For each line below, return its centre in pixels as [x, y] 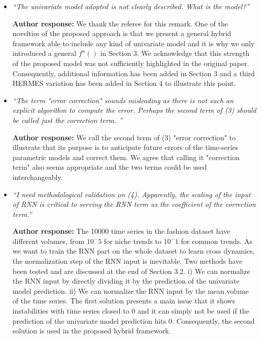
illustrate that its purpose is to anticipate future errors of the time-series [125, 147]
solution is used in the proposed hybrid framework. [92, 331]
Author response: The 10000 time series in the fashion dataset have [121, 231]
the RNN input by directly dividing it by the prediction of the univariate [126, 281]
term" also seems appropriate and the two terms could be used [110, 167]
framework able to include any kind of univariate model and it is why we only [134, 43]
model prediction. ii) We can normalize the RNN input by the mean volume [130, 290]
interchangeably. [38, 177]
